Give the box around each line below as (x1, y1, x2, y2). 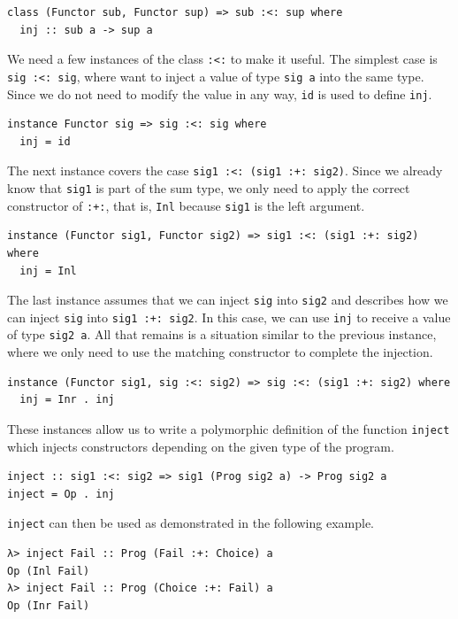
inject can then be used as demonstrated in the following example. (7, 514, 374, 532)
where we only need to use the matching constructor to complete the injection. (7, 343, 433, 361)
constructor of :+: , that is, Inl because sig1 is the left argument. (7, 196, 365, 214)
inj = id (19, 135, 71, 148)
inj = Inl (19, 264, 77, 277)
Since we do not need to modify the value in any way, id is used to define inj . (7, 84, 432, 103)
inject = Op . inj (7, 487, 115, 500)
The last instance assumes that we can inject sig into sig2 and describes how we (7, 290, 448, 309)
